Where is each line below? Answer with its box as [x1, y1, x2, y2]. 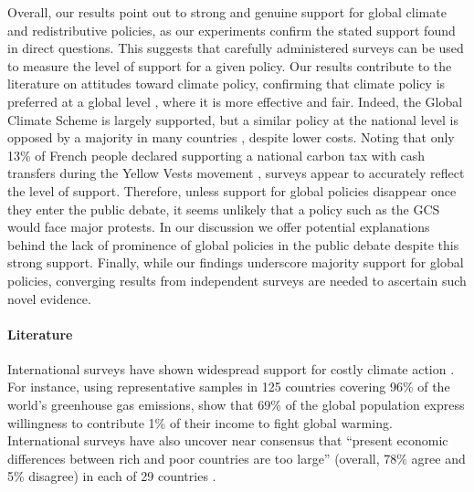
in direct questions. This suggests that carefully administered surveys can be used [7, 38, 464, 58]
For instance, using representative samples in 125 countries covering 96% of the [7, 377, 450, 396]
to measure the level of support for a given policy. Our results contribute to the [7, 56, 452, 75]
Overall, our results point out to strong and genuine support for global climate [7, 3, 447, 21]
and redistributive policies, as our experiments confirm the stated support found [7, 20, 456, 39]
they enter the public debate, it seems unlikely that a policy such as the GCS [7, 199, 440, 218]
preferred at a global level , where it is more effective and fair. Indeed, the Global [7, 91, 463, 110]
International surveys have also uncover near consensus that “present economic [7, 431, 448, 450]
